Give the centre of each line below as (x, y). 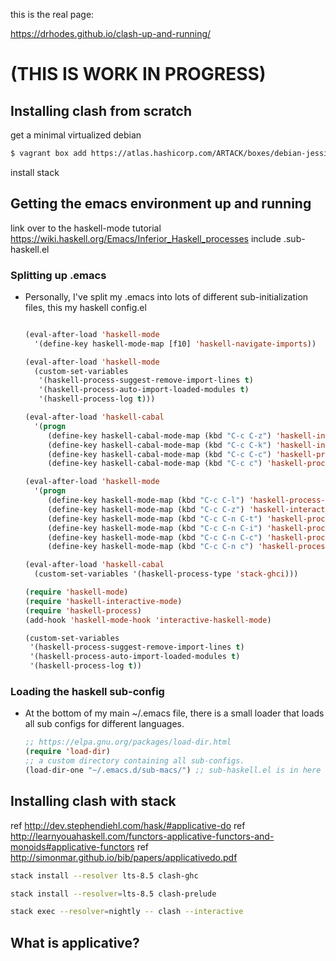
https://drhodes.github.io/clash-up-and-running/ (111, 33)
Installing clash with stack (93, 801)
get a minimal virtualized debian (76, 135)
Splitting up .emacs (58, 275)
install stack (35, 172)
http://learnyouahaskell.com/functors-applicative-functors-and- (142, 836)
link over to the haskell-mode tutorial (86, 228)
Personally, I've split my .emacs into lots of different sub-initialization (166, 296)
